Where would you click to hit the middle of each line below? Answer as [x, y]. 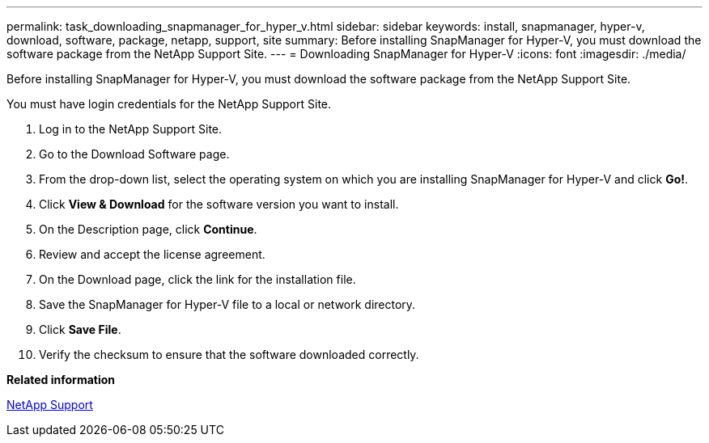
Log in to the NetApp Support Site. [131, 129]
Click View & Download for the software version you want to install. [219, 204]
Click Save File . [80, 329]
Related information [61, 380]
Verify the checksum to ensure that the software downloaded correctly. [229, 354]
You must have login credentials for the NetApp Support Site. [169, 104]
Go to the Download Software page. [134, 154]
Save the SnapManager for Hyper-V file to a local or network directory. [227, 304]
